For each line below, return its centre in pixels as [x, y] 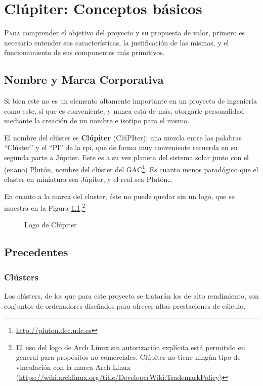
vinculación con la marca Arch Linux [73, 367]
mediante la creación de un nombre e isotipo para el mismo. [97, 120]
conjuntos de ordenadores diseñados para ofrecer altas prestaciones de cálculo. [125, 305]
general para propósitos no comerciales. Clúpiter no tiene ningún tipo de [128, 357]
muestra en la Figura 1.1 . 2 [45, 207]
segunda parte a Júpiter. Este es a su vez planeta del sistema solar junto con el [126, 157]
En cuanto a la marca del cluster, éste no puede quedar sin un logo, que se [119, 196]
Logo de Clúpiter [51, 225]
